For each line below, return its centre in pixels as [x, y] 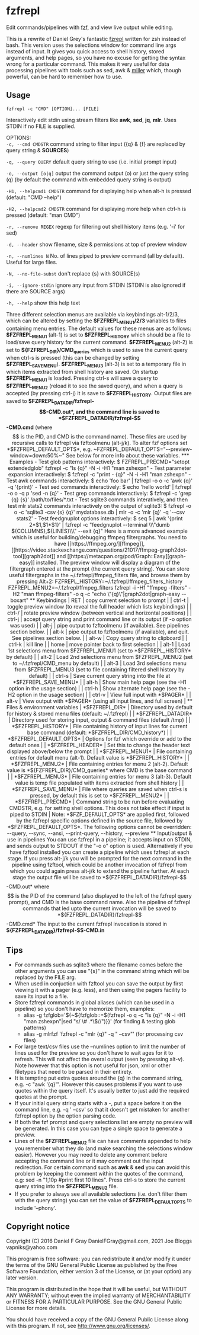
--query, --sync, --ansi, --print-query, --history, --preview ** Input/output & [99, 833]
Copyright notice [38, 1227]
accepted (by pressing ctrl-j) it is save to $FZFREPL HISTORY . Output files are [99, 394]
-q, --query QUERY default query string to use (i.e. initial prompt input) [92, 162]
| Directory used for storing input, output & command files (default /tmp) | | [99, 720]
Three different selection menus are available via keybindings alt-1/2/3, [93, 314]
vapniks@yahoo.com [32, 1247]
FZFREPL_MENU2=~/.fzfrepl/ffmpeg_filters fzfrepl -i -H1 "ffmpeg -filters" [98, 587]
